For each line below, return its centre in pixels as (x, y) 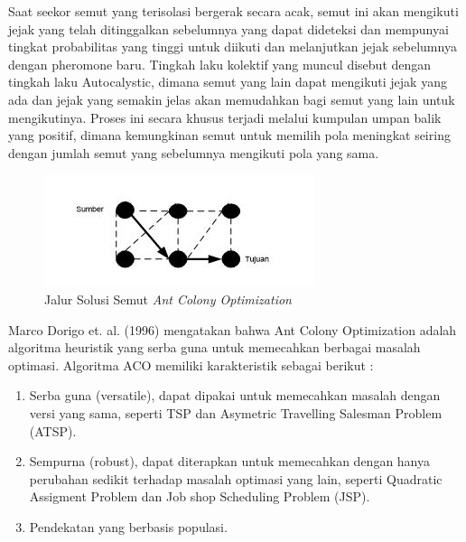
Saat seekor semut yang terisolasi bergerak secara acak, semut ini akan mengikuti (233, 11)
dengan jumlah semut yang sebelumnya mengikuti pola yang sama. (194, 152)
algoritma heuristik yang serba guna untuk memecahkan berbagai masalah (214, 347)
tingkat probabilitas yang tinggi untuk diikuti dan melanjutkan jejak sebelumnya (233, 47)
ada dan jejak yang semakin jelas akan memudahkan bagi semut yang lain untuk (232, 99)
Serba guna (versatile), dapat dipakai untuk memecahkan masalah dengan (235, 395)
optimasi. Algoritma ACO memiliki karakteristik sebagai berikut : (191, 364)
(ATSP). (53, 430)
